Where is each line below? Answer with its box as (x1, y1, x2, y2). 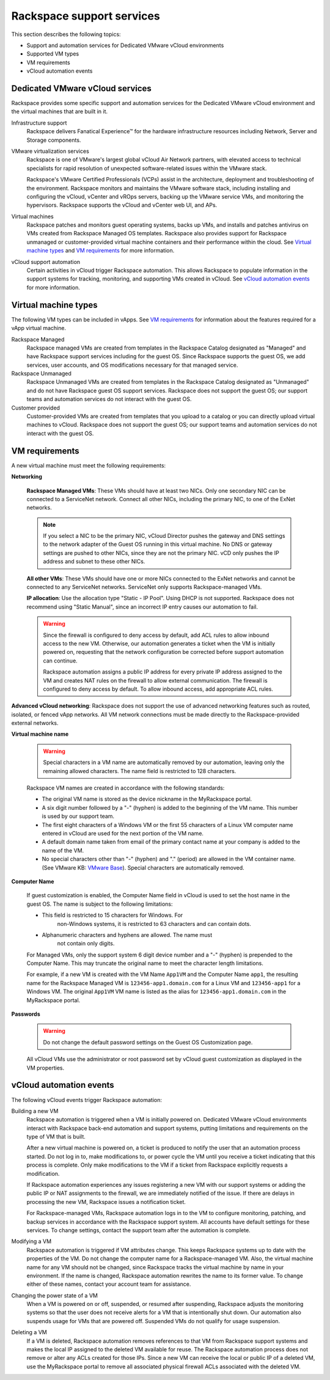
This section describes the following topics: (11, 31, 122, 38)
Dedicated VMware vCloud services (11, 83, 152, 94)
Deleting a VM (11, 1329, 47, 1336)
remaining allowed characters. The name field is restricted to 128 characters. (43, 767, 237, 774)
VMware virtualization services (11, 147, 90, 155)
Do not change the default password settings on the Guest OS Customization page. (43, 1038, 253, 1046)
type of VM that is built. (26, 1133, 86, 1140)
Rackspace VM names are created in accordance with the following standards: (26, 784, 225, 791)
